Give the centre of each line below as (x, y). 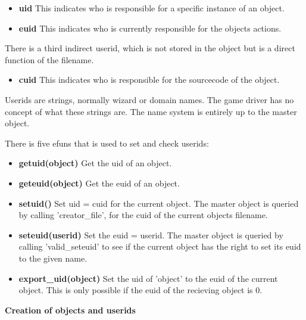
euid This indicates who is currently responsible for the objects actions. (150, 28)
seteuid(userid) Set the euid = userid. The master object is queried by (151, 234)
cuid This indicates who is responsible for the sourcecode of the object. (149, 80)
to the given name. (53, 258)
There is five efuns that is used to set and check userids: (107, 143)
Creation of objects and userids (70, 310)
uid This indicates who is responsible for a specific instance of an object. (152, 8)
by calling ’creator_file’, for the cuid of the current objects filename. (143, 215)
